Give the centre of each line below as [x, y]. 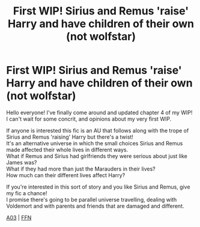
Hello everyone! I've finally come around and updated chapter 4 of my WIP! [99, 112]
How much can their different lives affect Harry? [66, 175]
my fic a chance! [27, 193]
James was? [22, 162]
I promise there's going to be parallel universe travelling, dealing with [92, 199]
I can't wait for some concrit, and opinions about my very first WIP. [89, 119]
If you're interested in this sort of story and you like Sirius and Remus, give [98, 187]
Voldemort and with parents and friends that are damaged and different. [95, 206]
